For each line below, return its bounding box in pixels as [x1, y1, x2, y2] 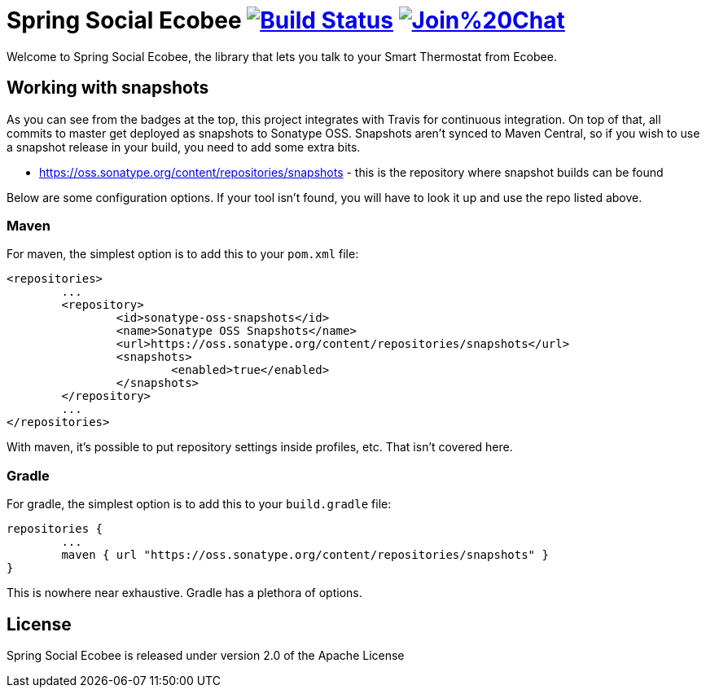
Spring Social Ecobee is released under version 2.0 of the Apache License [7, 648, 405, 662]
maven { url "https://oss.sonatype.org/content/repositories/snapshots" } [61, 548, 549, 562]
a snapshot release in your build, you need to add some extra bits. [7, 139, 361, 154]
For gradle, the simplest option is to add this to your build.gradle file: [7, 497, 392, 512]
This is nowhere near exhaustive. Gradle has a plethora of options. [7, 586, 362, 600]
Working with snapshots [7, 77, 209, 99]
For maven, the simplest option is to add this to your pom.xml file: [7, 247, 359, 261]
